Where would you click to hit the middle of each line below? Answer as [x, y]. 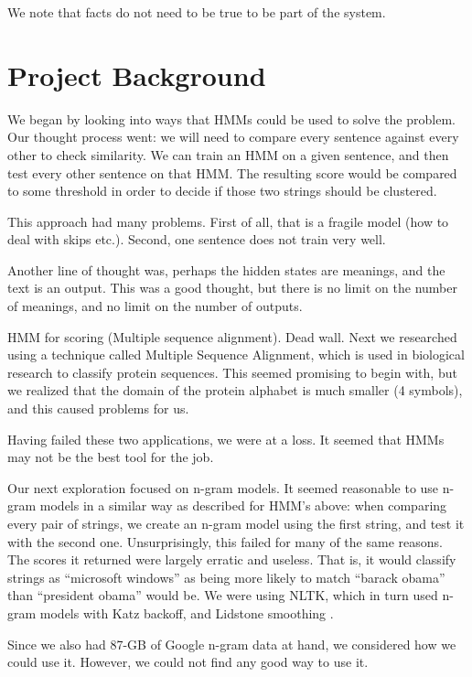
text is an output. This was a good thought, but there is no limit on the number [232, 288]
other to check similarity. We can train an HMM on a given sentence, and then [228, 154]
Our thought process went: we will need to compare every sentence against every [233, 137]
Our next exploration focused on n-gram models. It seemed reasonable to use [223, 487]
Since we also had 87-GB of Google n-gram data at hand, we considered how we [232, 644]
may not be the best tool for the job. [111, 457]
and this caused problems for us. [98, 408]
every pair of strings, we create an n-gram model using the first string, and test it [236, 523]
